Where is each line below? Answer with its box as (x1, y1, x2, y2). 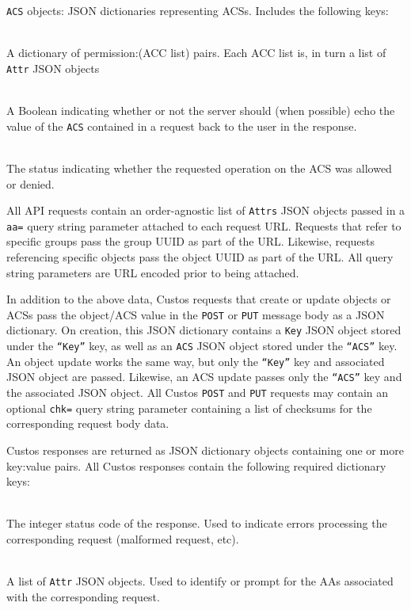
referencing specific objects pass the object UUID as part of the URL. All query (6, 249, 394, 265)
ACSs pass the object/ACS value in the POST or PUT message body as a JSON (6, 306, 385, 322)
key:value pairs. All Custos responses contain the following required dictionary (6, 457, 386, 474)
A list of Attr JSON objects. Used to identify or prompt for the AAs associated (6, 573, 394, 589)
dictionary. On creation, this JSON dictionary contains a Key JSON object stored (6, 322, 401, 338)
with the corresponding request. (6, 588, 160, 604)
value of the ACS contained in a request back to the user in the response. (6, 117, 357, 134)
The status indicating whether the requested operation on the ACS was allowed (6, 159, 392, 176)
